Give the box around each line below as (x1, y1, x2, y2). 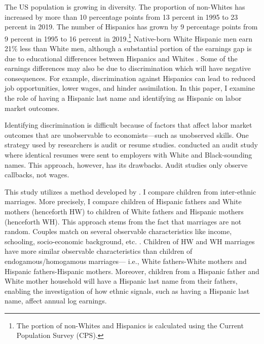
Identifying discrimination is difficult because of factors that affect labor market (5, 120, 252, 130)
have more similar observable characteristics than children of (5, 246, 193, 256)
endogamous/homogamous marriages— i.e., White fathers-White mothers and (5, 255, 247, 266)
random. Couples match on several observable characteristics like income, (5, 226, 232, 237)
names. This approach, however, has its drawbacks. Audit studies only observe (5, 159, 248, 170)
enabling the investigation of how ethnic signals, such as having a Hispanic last (5, 285, 250, 296)
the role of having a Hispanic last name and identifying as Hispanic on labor (5, 93, 242, 103)
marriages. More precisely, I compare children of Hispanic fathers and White (5, 196, 242, 207)
